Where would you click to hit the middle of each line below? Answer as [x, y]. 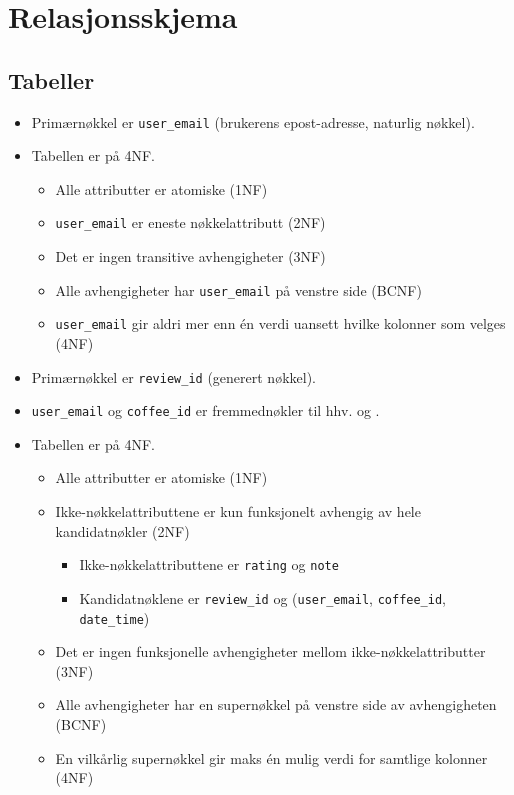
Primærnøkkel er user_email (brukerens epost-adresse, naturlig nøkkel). [253, 121]
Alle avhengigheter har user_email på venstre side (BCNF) [238, 289]
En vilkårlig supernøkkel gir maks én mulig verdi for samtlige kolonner [271, 757]
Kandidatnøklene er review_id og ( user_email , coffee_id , [263, 597]
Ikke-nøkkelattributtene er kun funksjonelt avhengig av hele [238, 511]
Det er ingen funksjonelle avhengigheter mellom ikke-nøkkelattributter [270, 651]
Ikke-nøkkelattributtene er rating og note [209, 564]
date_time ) [114, 617]
